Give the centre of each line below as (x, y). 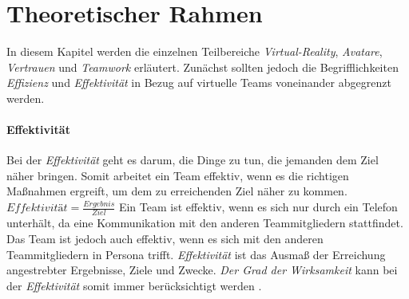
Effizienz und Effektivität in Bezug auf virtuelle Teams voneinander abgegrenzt (199, 83)
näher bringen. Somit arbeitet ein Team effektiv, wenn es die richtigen (178, 175)
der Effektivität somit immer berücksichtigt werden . (134, 285)
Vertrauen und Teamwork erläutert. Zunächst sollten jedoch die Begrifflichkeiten (203, 67)
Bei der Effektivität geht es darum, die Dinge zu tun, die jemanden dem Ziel (193, 160)
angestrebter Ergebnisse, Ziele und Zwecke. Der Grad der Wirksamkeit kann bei (202, 270)
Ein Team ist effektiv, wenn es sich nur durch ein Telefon (258, 207)
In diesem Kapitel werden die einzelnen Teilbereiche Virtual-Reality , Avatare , (195, 51)
